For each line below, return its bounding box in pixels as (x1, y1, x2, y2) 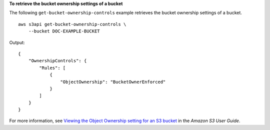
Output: (9, 39, 25, 45)
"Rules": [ (39, 65, 66, 71)
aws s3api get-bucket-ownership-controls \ (18, 21, 126, 27)
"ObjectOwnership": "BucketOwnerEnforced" (60, 79, 166, 85)
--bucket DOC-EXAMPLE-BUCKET (28, 28, 100, 34)
